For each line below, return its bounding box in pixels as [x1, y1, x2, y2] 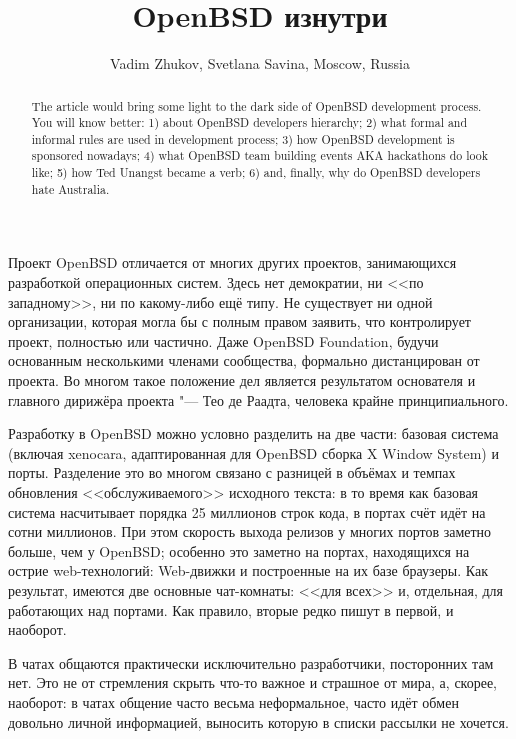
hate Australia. [31, 180, 110, 197]
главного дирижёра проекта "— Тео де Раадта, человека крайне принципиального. [8, 389, 509, 410]
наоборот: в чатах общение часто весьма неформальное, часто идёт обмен [8, 691, 459, 712]
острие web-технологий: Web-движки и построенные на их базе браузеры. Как [8, 560, 488, 581]
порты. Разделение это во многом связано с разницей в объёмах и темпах [8, 462, 456, 483]
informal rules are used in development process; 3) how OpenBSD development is [31, 130, 455, 147]
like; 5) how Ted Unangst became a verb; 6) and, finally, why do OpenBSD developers [31, 164, 481, 181]
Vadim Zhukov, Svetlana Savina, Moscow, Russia [110, 53, 410, 74]
